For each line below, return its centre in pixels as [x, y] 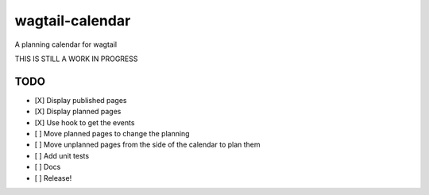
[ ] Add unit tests [62, 155]
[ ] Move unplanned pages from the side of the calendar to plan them [148, 145]
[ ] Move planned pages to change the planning [112, 134]
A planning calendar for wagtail [66, 44]
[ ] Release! [53, 178]
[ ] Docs [48, 167]
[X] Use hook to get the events [85, 122]
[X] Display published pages [81, 100]
